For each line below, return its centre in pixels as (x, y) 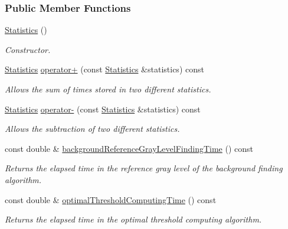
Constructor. (28, 49)
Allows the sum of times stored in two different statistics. (108, 89)
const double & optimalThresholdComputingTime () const (111, 199)
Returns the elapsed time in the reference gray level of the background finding (144, 168)
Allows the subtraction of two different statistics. (92, 129)
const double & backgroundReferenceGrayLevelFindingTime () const (129, 148)
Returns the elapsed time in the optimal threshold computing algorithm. (133, 219)
